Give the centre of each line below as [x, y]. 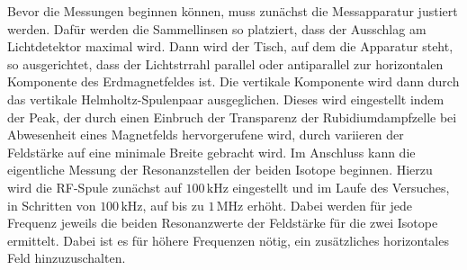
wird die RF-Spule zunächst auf [94, 187]
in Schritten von [52, 205]
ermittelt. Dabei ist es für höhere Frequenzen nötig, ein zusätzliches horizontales [228, 240]
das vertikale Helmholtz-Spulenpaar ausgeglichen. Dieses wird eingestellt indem [226, 99]
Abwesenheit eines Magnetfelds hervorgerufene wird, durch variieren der [206, 135]
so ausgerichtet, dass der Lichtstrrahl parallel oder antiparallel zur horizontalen [225, 63]
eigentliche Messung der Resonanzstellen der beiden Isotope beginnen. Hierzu [220, 170]
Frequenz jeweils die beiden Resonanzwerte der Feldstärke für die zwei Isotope [223, 223]
